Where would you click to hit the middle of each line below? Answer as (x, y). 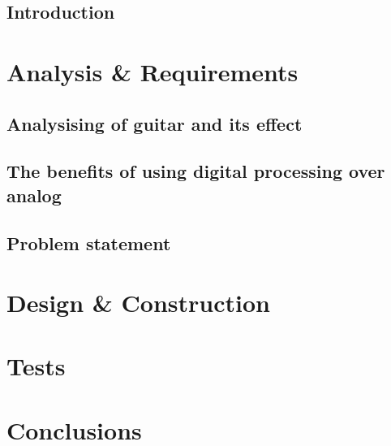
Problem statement (89, 242)
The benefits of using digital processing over (196, 171)
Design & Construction (138, 303)
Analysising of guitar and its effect (155, 123)
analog (34, 195)
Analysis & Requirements (153, 71)
